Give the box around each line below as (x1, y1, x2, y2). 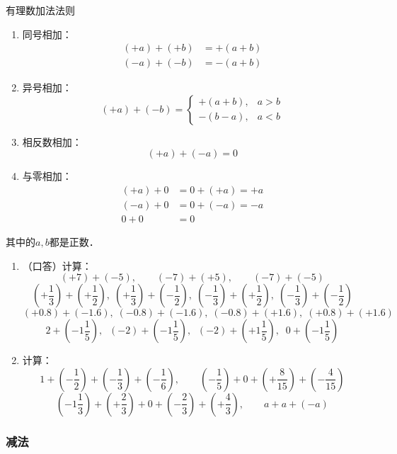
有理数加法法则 (6, 3, 75, 17)
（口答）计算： (22, 258, 92, 273)
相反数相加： (22, 134, 82, 149)
